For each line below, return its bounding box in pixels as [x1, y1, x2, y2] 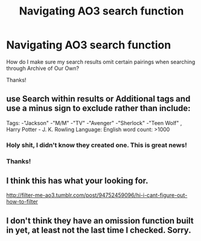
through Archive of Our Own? [6, 65, 80, 72]
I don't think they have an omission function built [6, 216, 194, 226]
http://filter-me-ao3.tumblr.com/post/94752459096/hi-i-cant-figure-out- [6, 191, 188, 199]
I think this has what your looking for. [6, 175, 149, 185]
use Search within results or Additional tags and [6, 94, 191, 104]
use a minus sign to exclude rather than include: [6, 103, 191, 114]
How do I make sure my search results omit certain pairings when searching [6, 58, 196, 65]
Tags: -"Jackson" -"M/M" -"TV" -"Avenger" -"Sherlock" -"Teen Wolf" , [6, 119, 182, 126]
